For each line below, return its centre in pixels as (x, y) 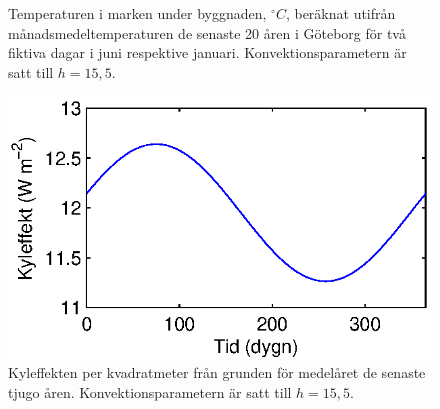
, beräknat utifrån (340, 13)
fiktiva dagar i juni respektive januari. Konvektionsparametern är (207, 52)
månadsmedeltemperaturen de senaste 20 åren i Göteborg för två (207, 32)
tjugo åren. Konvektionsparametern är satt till (150, 391)
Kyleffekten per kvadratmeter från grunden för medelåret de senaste (217, 372)
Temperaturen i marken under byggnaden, (137, 13)
